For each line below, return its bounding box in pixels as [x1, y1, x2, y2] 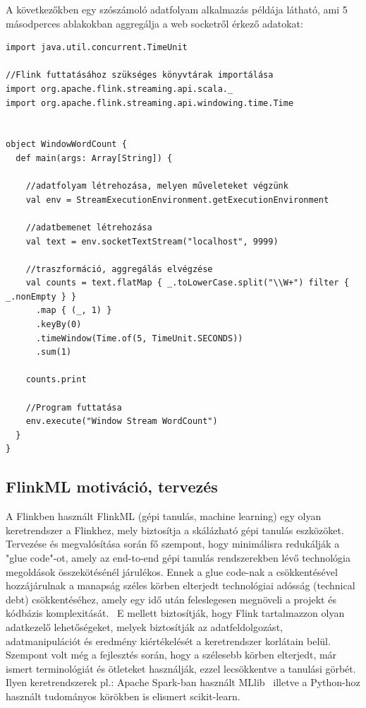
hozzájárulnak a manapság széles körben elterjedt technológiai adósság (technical [6, 578, 355, 593]
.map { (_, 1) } [35, 305, 112, 316]
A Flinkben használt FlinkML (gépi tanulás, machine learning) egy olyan [6, 509, 322, 524]
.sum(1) [35, 347, 72, 358]
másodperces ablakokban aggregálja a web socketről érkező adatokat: [6, 16, 303, 30]
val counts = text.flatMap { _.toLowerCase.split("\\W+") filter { [25, 278, 349, 288]
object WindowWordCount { [6, 139, 127, 150]
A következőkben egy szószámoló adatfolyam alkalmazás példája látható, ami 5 [6, 2, 348, 16]
